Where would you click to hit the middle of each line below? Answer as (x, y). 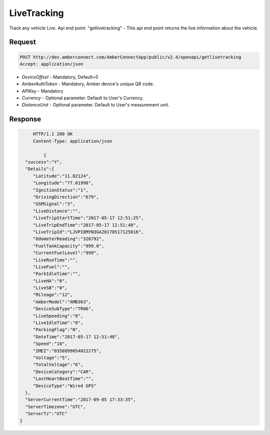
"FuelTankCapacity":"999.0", (68, 246)
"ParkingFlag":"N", (57, 330)
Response (25, 119)
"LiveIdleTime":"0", (58, 323)
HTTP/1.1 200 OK (53, 134)
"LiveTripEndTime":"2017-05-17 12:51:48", (85, 225)
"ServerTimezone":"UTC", (55, 407)
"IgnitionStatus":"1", (60, 190)
